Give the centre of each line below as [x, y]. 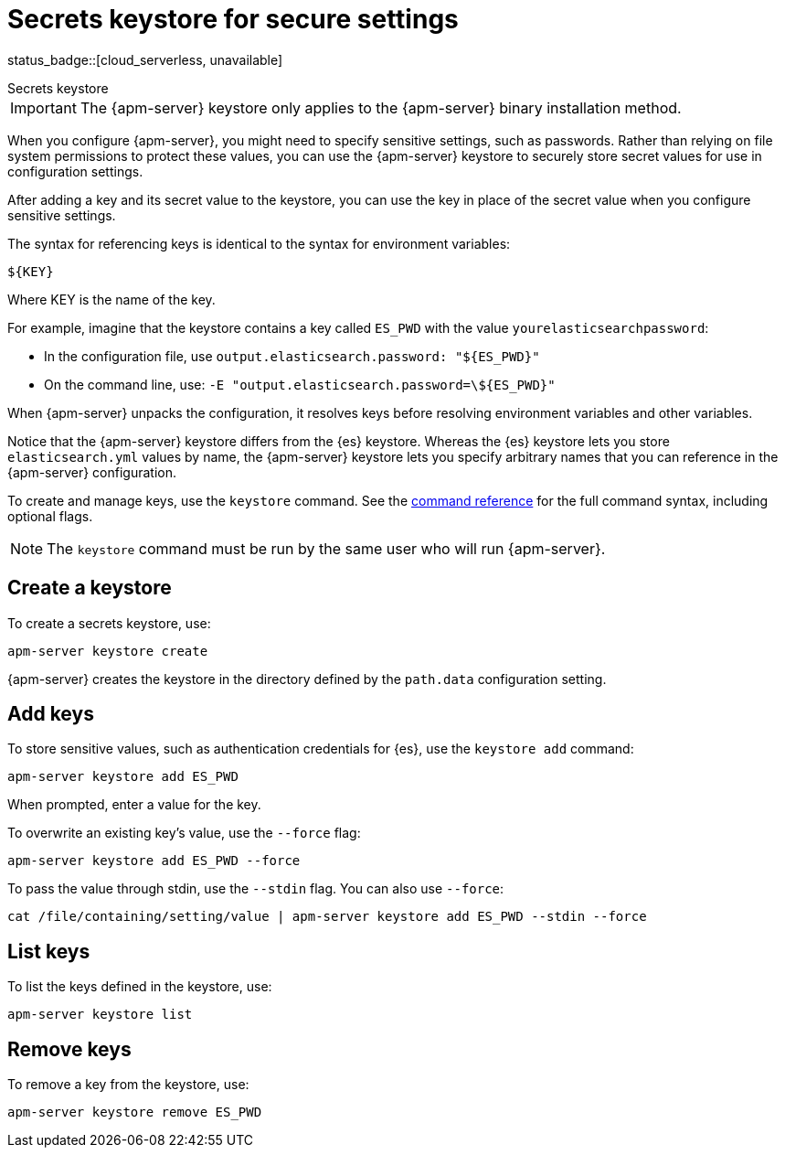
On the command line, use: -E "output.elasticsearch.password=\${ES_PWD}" [300, 384]
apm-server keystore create [108, 651]
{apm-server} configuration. [92, 472]
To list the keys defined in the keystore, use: [140, 987]
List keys [49, 951]
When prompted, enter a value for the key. [134, 805]
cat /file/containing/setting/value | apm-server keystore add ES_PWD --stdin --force [327, 917]
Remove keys [69, 1049]
